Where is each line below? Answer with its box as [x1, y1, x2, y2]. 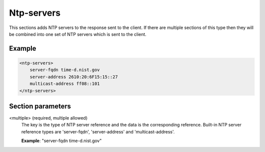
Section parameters [9, 102, 71, 110]
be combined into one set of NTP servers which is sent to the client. [9, 31, 147, 37]
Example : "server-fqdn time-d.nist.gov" [21, 138, 102, 144]
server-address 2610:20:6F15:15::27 [29, 74, 118, 80]
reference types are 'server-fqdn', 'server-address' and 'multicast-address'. [21, 128, 175, 135]
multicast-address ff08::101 [29, 81, 100, 87]
